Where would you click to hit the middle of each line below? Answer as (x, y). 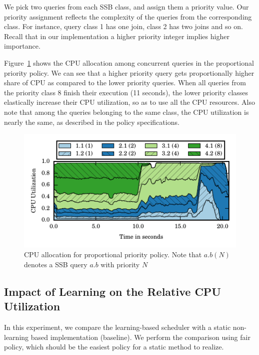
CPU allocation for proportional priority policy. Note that (113, 254)
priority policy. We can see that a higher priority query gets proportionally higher (129, 72)
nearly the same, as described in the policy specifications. (92, 122)
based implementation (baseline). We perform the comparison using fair (140, 337)
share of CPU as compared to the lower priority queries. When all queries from (125, 82)
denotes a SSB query (56, 264)
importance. (22, 46)
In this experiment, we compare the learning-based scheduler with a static (117, 327)
